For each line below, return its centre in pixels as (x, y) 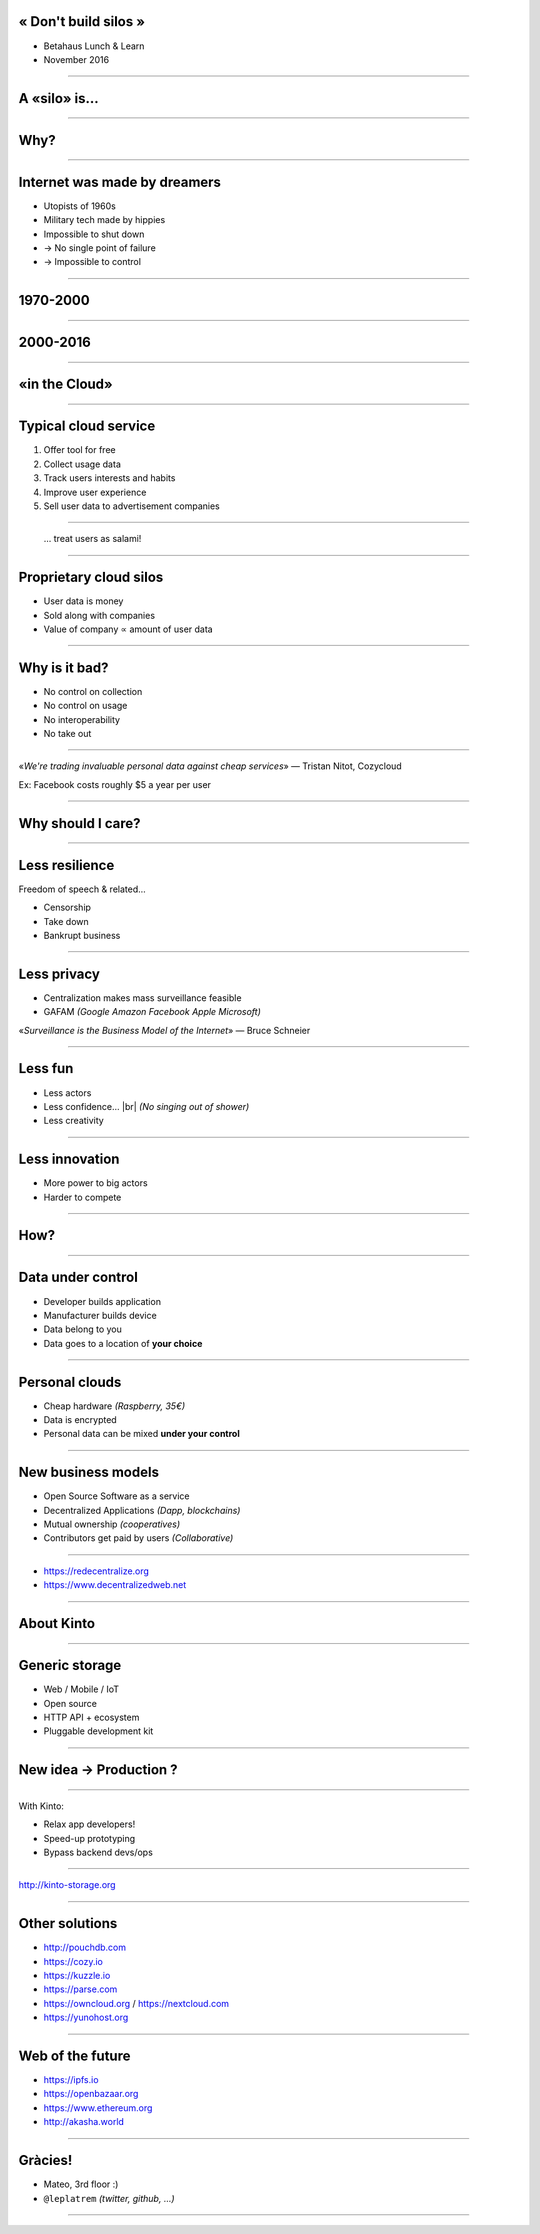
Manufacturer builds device (100, 1315)
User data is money (83, 601)
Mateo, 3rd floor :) (81, 2184)
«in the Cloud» (66, 384)
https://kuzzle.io (77, 1976)
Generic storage (70, 1665)
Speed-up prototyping (89, 1838)
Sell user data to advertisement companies (131, 506)
